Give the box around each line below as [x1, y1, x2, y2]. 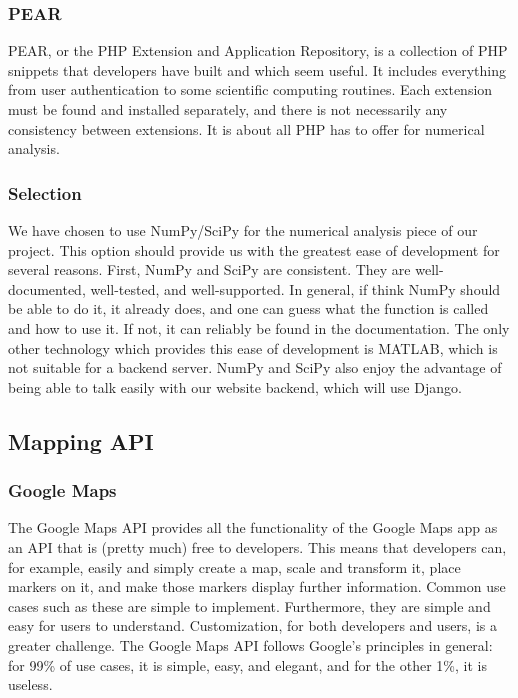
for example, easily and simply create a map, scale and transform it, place [8, 556, 461, 577]
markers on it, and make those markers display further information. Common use [8, 576, 506, 597]
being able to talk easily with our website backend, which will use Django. [8, 376, 462, 397]
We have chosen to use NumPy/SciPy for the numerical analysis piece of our [8, 220, 478, 240]
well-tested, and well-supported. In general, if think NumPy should [90, 278, 501, 299]
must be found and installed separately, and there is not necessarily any [8, 99, 448, 119]
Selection [8, 180, 82, 205]
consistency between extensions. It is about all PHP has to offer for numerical [8, 118, 485, 139]
